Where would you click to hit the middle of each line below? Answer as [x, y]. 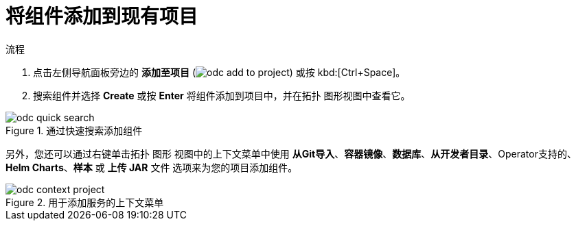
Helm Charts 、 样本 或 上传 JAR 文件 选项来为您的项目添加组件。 [152, 167]
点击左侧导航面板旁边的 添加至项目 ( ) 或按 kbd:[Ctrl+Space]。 [219, 72]
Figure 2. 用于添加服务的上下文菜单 [85, 202]
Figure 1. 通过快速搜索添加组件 [74, 130]
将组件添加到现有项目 [102, 16]
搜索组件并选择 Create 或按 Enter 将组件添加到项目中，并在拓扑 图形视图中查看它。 [222, 95]
